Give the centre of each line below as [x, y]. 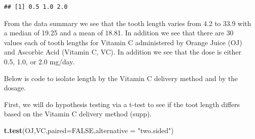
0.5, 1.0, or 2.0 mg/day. [39, 61]
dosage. [15, 88]
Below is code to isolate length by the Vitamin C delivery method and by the [121, 78]
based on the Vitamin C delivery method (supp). [78, 114]
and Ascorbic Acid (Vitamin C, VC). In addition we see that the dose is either [123, 52]
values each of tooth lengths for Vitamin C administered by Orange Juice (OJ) [123, 42]
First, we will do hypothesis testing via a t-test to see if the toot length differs [122, 104]
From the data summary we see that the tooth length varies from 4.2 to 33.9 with [128, 23]
